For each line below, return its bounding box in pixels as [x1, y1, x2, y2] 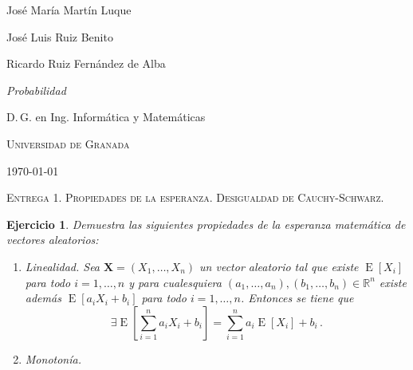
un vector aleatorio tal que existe [199, 258, 359, 274]
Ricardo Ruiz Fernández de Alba [6, 55, 166, 72]
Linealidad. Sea [25, 258, 100, 274]
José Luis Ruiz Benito [6, 28, 113, 45]
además [25, 289, 61, 306]
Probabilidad [6, 81, 66, 98]
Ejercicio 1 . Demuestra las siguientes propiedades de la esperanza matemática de [6, 215, 406, 232]
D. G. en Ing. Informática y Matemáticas [6, 108, 206, 125]
